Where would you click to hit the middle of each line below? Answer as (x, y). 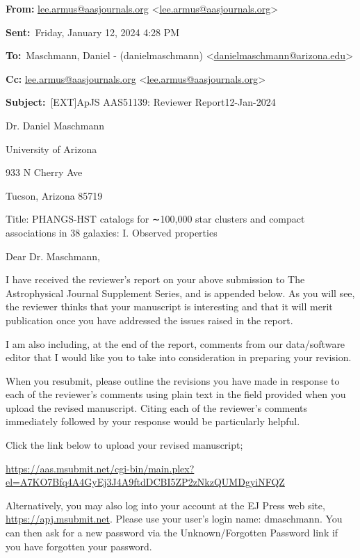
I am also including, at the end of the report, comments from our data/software (175, 343)
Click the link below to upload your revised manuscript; (124, 445)
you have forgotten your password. (79, 546)
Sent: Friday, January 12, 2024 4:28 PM (93, 32)
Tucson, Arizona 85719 (54, 195)
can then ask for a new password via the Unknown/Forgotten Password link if (172, 533)
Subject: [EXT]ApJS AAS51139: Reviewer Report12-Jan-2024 (141, 102)
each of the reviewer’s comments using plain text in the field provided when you (176, 394)
